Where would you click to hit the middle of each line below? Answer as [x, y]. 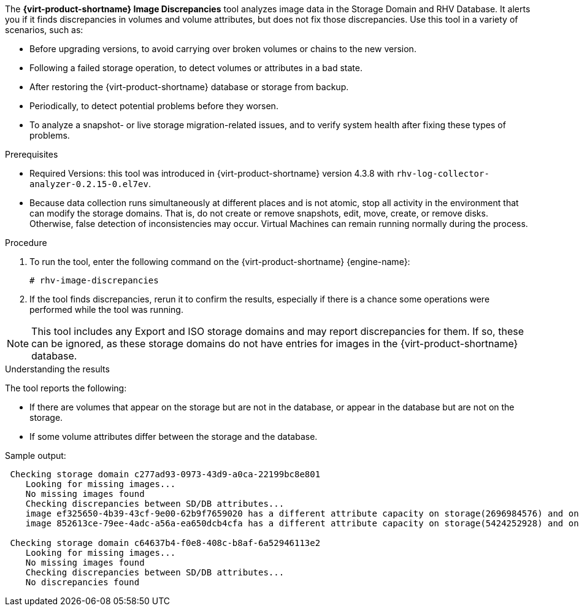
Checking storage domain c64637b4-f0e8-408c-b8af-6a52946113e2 [165, 543]
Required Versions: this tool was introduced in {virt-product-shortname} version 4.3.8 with [212, 173]
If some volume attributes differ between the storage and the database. [174, 436]
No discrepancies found [82, 582]
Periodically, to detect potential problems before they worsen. [154, 106]
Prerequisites [32, 154]
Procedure [26, 243]
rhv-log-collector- [443, 174]
